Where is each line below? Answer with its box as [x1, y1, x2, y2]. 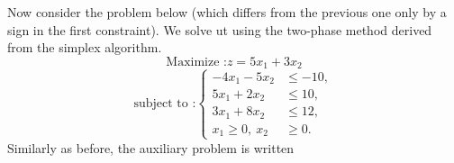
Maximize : [166, 55, 227, 68]
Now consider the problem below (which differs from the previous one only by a [7, 3, 447, 21]
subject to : [133, 96, 196, 110]
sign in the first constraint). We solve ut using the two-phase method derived [7, 20, 432, 39]
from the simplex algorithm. [7, 38, 162, 57]
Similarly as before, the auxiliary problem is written [7, 138, 295, 157]
